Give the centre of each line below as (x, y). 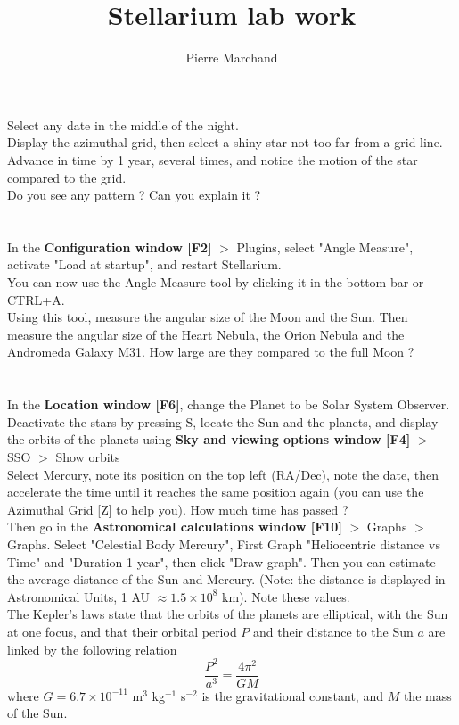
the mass (427, 695)
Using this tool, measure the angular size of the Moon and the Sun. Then (208, 317)
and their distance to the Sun (333, 631)
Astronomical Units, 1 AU (79, 596)
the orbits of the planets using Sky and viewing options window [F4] (209, 439)
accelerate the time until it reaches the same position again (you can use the (216, 492)
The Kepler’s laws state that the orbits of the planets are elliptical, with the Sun (228, 614)
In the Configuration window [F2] (110, 247)
